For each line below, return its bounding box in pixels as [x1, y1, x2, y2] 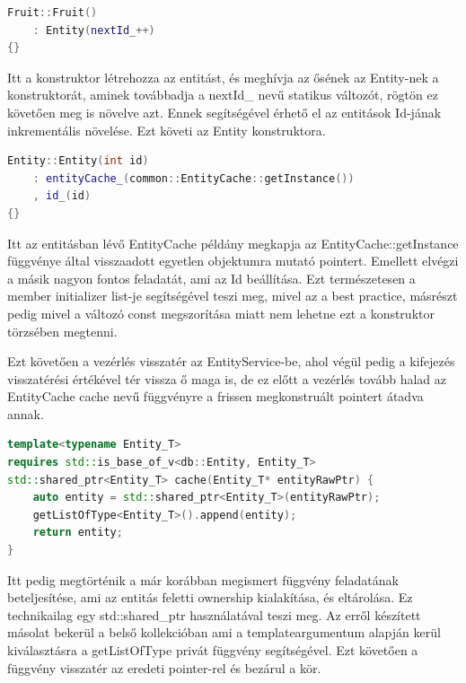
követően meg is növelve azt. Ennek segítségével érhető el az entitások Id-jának [7, 102, 442, 121]
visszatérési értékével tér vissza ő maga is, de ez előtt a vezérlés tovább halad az [7, 369, 447, 388]
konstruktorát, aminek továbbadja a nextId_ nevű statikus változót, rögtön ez [7, 85, 438, 104]
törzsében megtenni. [7, 321, 118, 340]
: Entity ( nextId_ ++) [32, 23, 155, 37]
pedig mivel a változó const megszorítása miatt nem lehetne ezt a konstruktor [7, 303, 435, 322]
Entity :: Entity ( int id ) [7, 154, 149, 168]
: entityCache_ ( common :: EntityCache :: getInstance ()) [32, 171, 355, 185]
